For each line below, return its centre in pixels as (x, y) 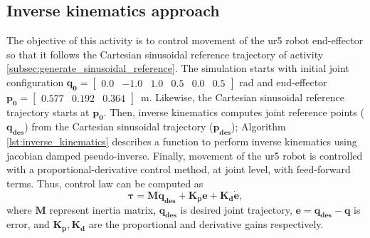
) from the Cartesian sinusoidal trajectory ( (119, 126)
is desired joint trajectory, (236, 209)
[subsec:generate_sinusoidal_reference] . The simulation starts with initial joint (178, 68)
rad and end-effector (283, 82)
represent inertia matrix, (103, 209)
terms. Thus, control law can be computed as (105, 183)
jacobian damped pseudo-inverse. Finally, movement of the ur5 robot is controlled (185, 155)
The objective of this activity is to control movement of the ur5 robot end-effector (185, 40)
